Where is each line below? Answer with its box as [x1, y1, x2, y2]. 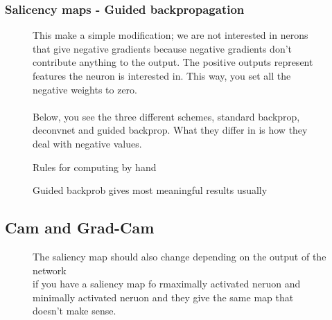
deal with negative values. [33, 136, 142, 150]
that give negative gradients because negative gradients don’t [33, 41, 292, 55]
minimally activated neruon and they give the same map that [33, 290, 294, 304]
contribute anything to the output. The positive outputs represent [33, 55, 313, 69]
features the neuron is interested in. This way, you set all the [33, 69, 291, 82]
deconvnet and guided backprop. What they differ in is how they [33, 123, 308, 137]
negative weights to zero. [33, 82, 137, 96]
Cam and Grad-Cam [5, 217, 155, 238]
